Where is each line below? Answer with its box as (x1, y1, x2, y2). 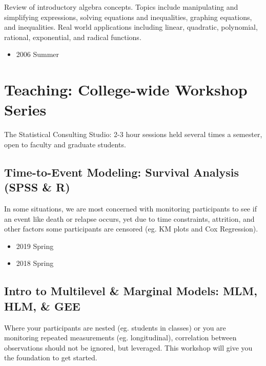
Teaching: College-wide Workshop (4, 79, 248, 100)
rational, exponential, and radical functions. (4, 31, 141, 42)
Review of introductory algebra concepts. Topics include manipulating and (4, 2, 238, 12)
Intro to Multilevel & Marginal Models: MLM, (4, 283, 258, 299)
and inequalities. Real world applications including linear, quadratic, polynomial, (4, 22, 258, 32)
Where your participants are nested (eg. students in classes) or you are (4, 322, 226, 333)
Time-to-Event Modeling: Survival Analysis (4, 164, 239, 180)
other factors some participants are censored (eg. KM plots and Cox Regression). (4, 223, 258, 234)
